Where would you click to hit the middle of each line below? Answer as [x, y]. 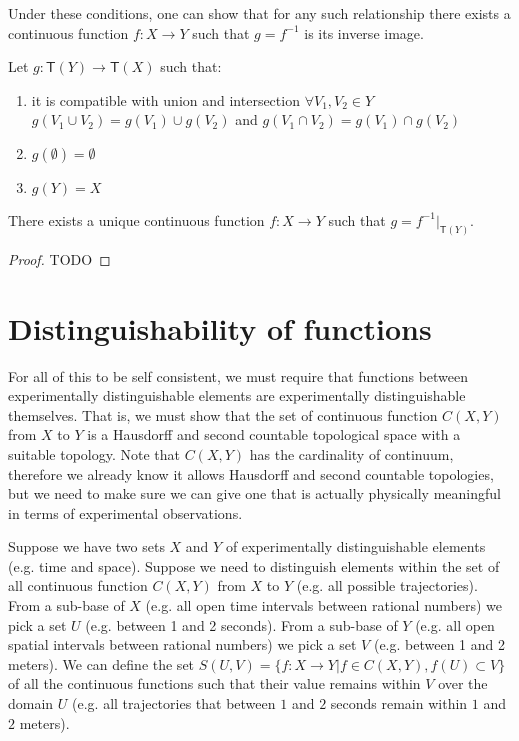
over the [463, 683]
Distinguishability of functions [220, 327]
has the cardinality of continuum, [351, 453]
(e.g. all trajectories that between [174, 703]
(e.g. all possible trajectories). [387, 585]
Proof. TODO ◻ [59, 258]
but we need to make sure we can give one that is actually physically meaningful [254, 493]
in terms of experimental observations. [125, 512]
